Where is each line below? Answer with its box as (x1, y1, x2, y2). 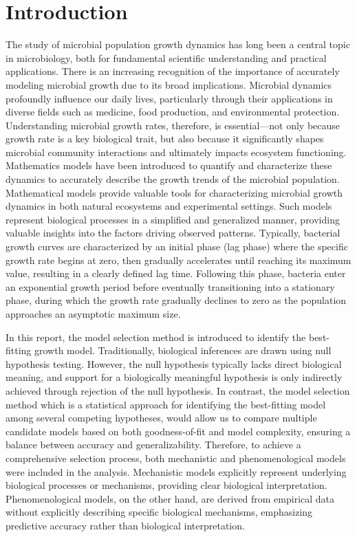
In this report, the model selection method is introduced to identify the (6, 329, 306, 344)
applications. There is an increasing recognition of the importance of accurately (6, 64, 340, 78)
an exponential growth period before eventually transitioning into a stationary (6, 279, 335, 294)
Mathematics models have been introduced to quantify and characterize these (6, 158, 332, 173)
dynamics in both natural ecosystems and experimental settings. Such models (6, 199, 332, 213)
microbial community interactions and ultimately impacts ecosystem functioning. (6, 144, 347, 159)
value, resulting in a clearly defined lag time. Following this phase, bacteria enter (6, 266, 346, 281)
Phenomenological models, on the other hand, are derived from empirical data (6, 491, 335, 505)
